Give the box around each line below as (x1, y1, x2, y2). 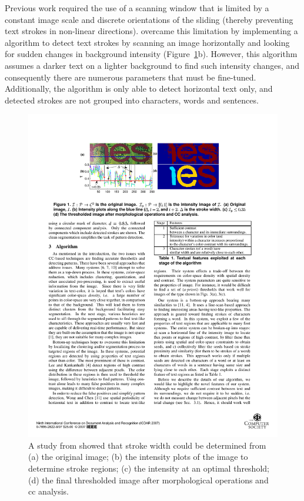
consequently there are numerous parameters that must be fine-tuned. (5, 71, 256, 83)
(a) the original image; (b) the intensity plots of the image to (28, 450, 248, 463)
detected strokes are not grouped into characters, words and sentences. (5, 93, 259, 106)
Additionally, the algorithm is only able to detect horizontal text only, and (5, 82, 273, 95)
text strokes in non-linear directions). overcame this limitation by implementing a (5, 25, 298, 37)
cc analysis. (28, 485, 69, 497)
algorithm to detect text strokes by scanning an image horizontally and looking (5, 36, 290, 48)
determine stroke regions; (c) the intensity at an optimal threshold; (28, 462, 269, 475)
